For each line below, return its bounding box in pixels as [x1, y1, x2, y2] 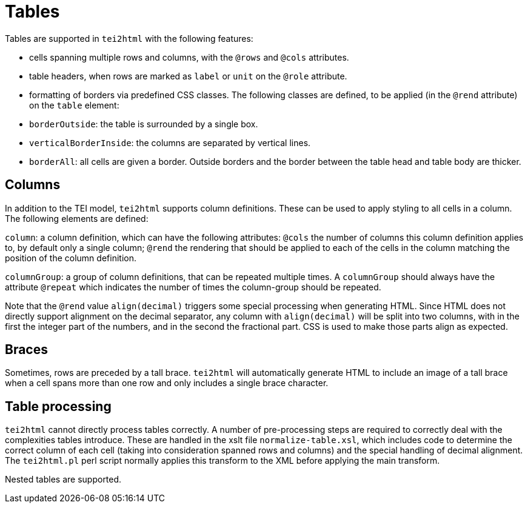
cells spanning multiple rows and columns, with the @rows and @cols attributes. [29, 52, 349, 62]
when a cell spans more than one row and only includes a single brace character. [5, 378, 329, 389]
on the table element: [29, 99, 119, 110]
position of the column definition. [5, 252, 136, 263]
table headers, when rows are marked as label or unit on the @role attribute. [29, 70, 347, 81]
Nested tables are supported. [5, 474, 122, 485]
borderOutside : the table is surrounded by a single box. [29, 118, 258, 129]
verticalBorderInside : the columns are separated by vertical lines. [29, 137, 311, 148]
